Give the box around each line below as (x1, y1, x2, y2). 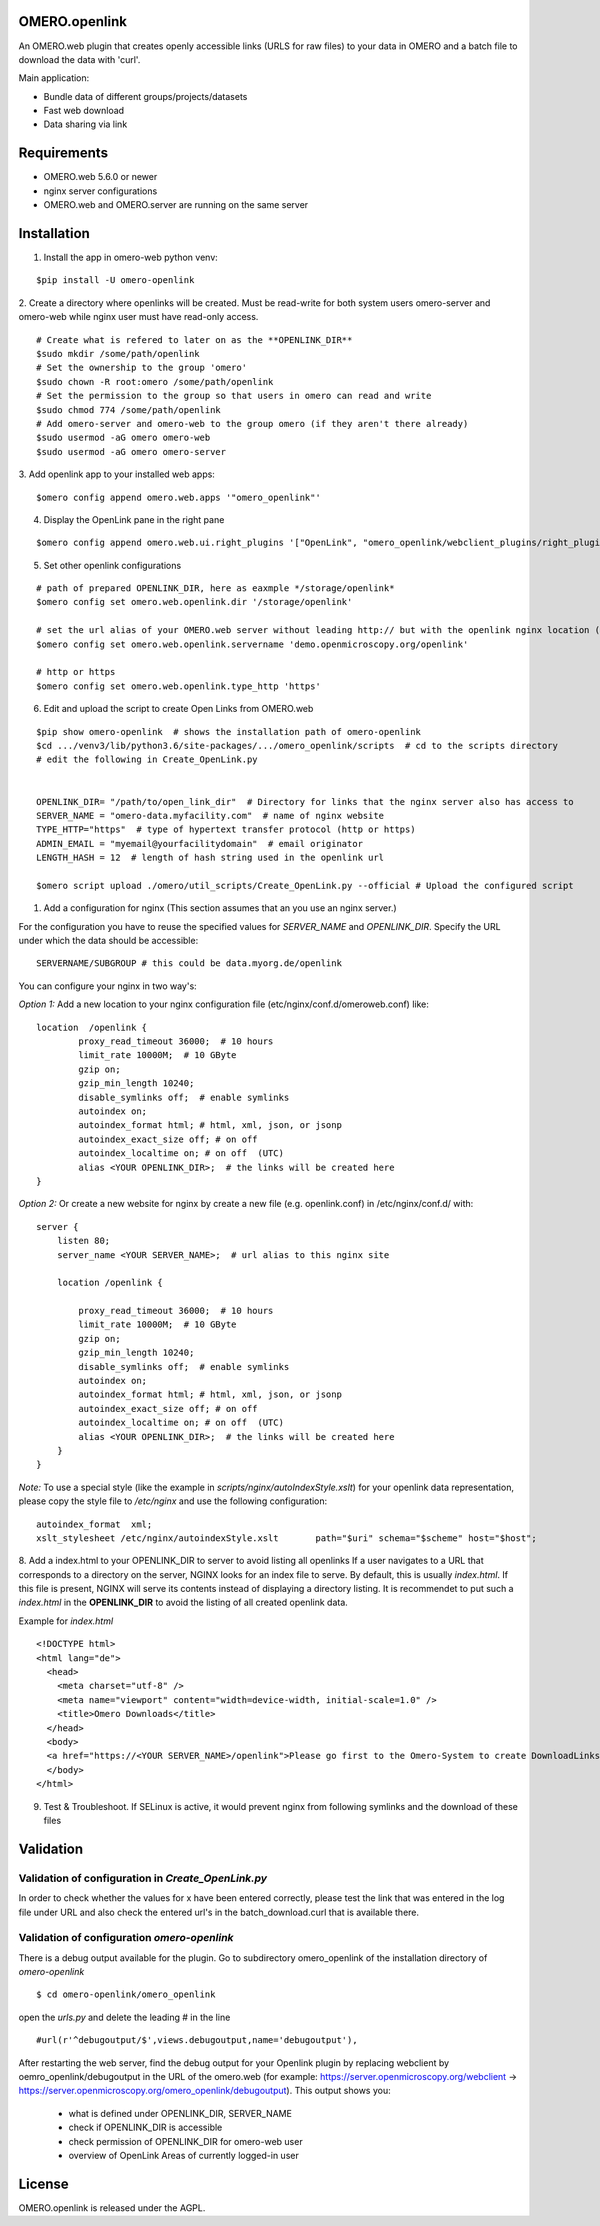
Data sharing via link (43, 118, 128, 130)
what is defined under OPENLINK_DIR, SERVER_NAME (68, 2107, 292, 2119)
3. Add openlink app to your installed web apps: (18, 468, 215, 480)
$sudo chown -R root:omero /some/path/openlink (36, 376, 274, 387)
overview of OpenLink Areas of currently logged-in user (68, 2149, 299, 2161)
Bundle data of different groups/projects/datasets (43, 90, 248, 102)
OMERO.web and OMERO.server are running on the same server (43, 199, 309, 211)
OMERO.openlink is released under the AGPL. (18, 2201, 206, 2214)
